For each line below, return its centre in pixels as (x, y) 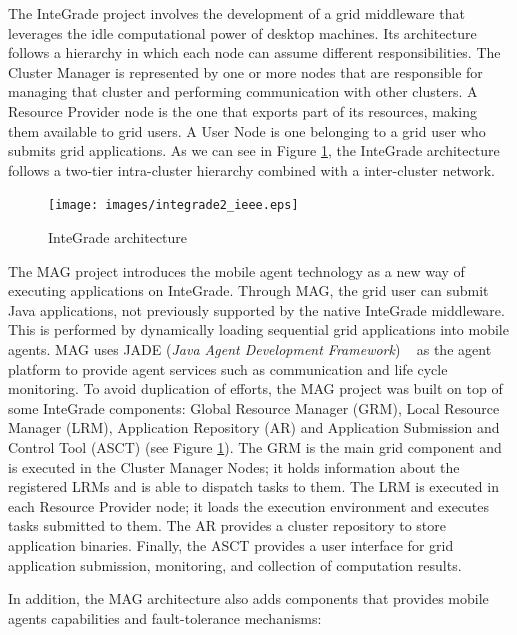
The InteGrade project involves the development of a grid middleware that (236, 13)
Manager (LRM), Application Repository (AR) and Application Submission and (254, 427)
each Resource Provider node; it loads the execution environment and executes (249, 505)
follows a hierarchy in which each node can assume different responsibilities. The (254, 52)
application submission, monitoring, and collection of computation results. (235, 564)
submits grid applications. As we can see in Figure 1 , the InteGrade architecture (254, 150)
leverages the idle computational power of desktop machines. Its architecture (242, 32)
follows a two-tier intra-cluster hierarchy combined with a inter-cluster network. (252, 169)
